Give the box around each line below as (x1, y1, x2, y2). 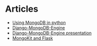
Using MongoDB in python (12, 20, 66, 25)
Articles (5, 3, 38, 15)
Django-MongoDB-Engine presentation (12, 30, 92, 36)
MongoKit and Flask (12, 35, 53, 41)
